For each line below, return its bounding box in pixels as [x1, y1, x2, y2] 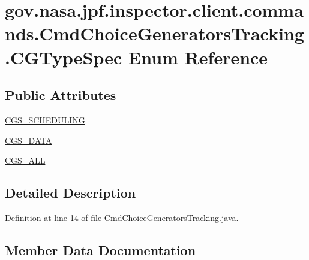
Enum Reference [128, 44, 268, 69]
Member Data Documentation [5, 240, 196, 259]
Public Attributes [5, 86, 116, 104]
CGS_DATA [5, 134, 52, 146]
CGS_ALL [5, 154, 46, 167]
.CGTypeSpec [5, 44, 122, 69]
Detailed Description [5, 183, 136, 202]
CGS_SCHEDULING [5, 113, 85, 126]
